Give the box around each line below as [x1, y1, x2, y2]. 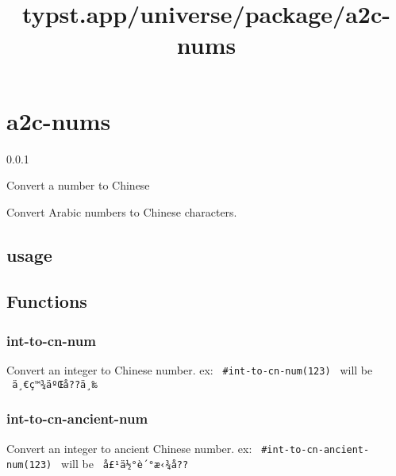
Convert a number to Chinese [6, 177, 150, 194]
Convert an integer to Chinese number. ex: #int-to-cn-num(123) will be [6, 362, 373, 378]
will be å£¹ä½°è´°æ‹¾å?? [61, 455, 189, 472]
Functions [6, 289, 87, 313]
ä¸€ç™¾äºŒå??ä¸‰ [12, 378, 98, 390]
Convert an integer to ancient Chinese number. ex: [6, 440, 252, 456]
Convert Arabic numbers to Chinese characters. [6, 203, 237, 220]
